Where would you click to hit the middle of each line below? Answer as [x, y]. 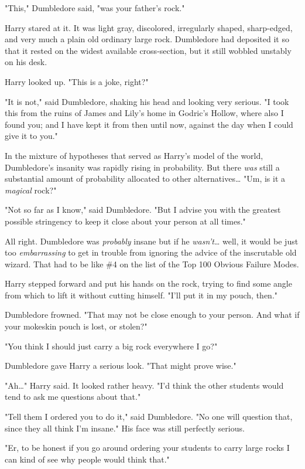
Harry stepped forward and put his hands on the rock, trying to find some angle [148, 283]
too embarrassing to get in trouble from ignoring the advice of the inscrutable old [151, 252]
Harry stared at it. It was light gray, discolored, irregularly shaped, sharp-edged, [149, 27]
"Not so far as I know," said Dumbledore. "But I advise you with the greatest [143, 210]
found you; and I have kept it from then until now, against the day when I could [149, 124]
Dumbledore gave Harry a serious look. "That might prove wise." [121, 366]
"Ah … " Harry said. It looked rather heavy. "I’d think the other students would [144, 385]
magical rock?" [31, 190]
